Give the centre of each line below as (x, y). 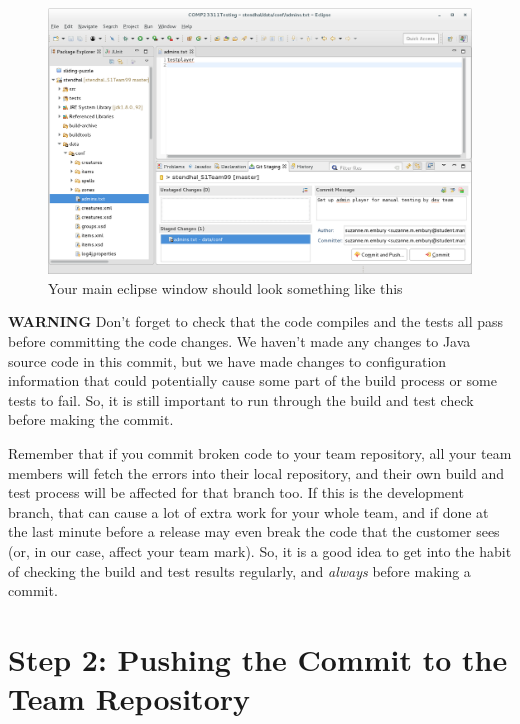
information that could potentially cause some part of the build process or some (252, 380)
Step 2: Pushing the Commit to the (258, 658)
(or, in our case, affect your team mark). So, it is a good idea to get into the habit (260, 550)
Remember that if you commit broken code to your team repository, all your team (260, 452)
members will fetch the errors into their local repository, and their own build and (256, 472)
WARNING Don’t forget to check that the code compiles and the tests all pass (256, 321)
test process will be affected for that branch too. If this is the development (236, 492)
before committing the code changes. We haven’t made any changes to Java (239, 341)
